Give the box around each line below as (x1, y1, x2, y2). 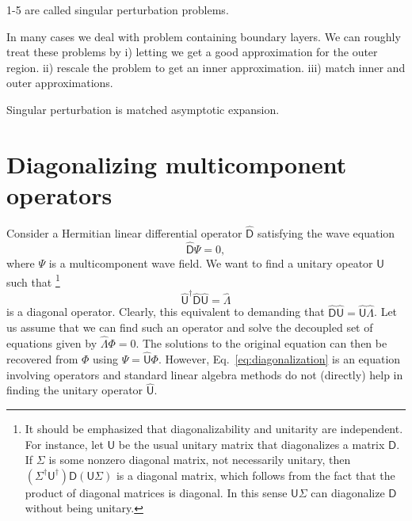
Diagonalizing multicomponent (6, 147, 347, 180)
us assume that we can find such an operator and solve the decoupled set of (6, 319, 373, 336)
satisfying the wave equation (257, 225, 395, 241)
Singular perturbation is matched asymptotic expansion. (6, 101, 280, 117)
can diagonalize (311, 484, 385, 500)
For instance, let (25, 435, 104, 452)
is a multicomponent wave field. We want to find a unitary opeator (48, 254, 373, 271)
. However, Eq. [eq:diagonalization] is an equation (158, 350, 401, 367)
